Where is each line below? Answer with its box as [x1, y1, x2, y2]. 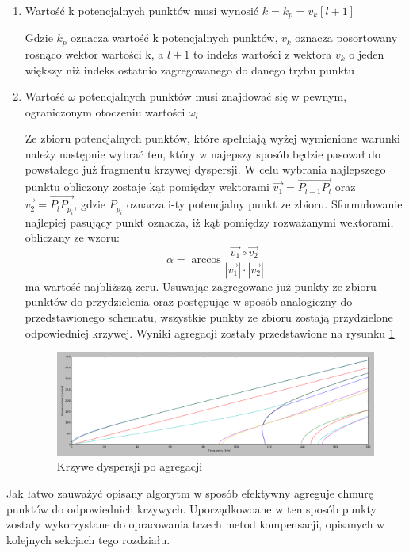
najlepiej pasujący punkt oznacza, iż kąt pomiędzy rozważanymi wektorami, [25, 213, 394, 230]
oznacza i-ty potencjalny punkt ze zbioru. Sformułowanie [127, 196, 403, 212]
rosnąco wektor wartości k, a [25, 45, 164, 62]
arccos [191, 254, 221, 266]
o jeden [349, 45, 384, 62]
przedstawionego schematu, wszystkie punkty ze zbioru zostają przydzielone [25, 309, 393, 325]
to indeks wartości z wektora [193, 45, 332, 62]
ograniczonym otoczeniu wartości [25, 103, 185, 120]
